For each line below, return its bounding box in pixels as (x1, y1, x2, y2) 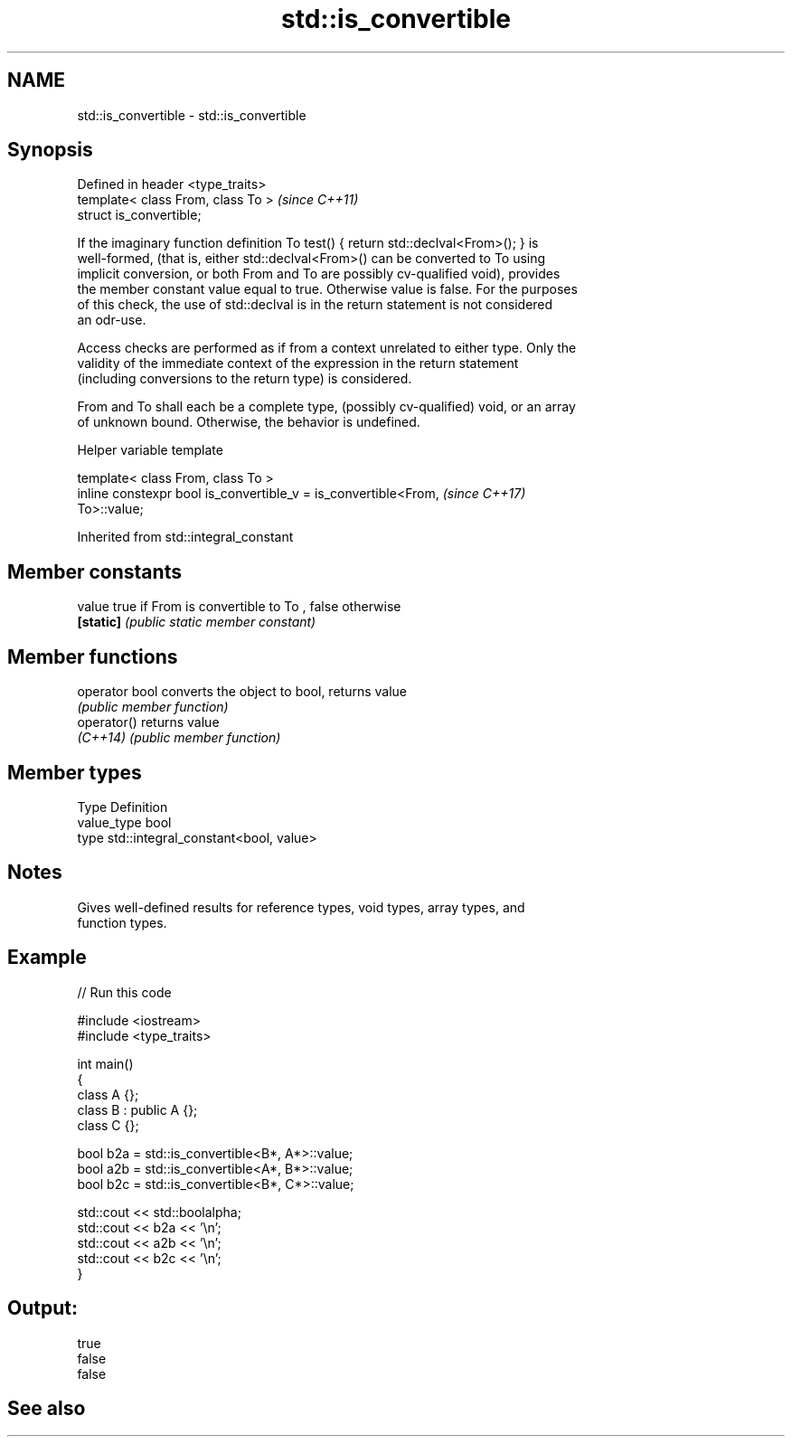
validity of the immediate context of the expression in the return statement (77, 355, 519, 372)
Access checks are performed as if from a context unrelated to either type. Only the (77, 340, 577, 356)
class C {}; (77, 1117, 139, 1133)
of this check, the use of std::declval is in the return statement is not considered (77, 297, 553, 313)
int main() (77, 1055, 134, 1071)
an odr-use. (77, 312, 146, 328)
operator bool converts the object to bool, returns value (77, 684, 407, 700)
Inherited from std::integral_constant (77, 529, 294, 545)
